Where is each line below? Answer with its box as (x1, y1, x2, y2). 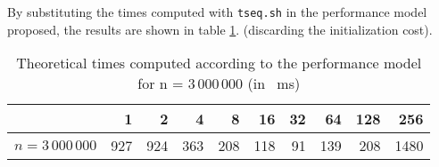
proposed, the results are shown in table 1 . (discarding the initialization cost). (7, 20, 433, 38)
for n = (137, 73, 184, 94)
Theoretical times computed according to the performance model (16, 52, 422, 74)
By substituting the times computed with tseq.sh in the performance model (7, 3, 427, 20)
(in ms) (247, 73, 301, 94)
